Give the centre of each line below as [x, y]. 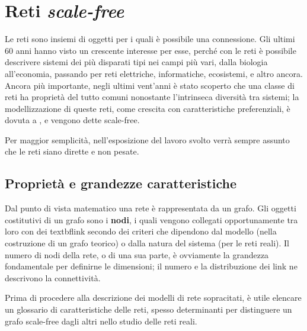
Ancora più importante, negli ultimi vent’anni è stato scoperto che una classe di [150, 85]
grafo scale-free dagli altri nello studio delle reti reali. [101, 321]
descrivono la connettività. [53, 277]
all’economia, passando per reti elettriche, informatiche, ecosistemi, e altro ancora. [154, 73]
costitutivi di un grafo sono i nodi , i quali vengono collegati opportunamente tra [151, 219]
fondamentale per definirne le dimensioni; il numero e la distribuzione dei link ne [151, 266]
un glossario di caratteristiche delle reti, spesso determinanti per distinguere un [148, 309]
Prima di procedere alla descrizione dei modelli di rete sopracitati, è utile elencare [153, 298]
